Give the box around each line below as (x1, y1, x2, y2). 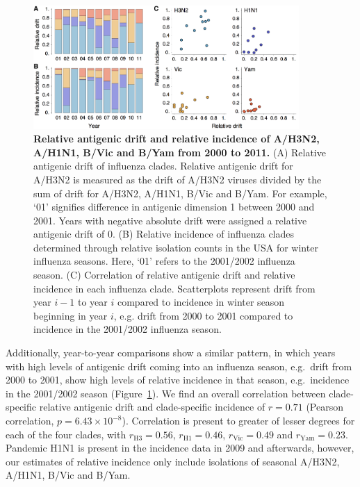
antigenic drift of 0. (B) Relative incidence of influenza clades (33, 226, 295, 241)
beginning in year (33, 308, 108, 322)
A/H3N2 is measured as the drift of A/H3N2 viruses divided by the (33, 172, 322, 186)
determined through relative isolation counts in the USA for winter (33, 240, 318, 254)
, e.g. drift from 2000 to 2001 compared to (113, 308, 293, 322)
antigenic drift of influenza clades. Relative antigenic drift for (33, 158, 293, 173)
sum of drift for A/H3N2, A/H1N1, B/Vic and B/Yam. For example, (33, 185, 327, 200)
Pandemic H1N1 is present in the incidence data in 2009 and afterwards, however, (6, 440, 354, 455)
